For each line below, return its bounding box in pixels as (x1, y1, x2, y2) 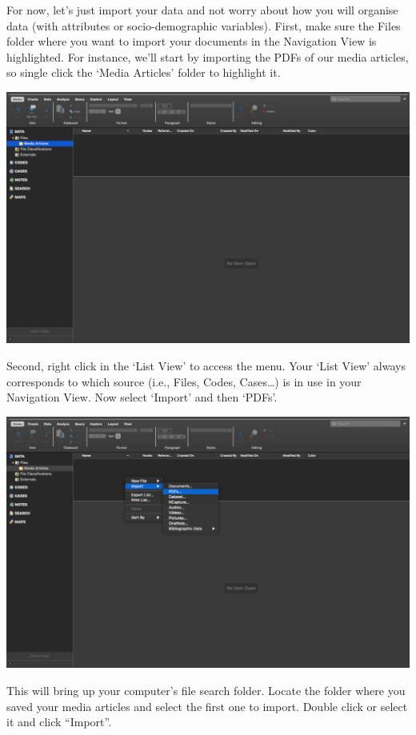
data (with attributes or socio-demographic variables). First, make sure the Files (6, 17, 401, 34)
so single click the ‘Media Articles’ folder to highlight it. (6, 64, 281, 81)
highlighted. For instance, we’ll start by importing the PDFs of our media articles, (6, 48, 409, 65)
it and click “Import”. (6, 713, 112, 730)
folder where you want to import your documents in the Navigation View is (6, 33, 377, 50)
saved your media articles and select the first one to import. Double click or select (6, 697, 408, 714)
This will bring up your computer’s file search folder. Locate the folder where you (6, 681, 406, 698)
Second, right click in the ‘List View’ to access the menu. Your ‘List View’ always (6, 358, 406, 374)
